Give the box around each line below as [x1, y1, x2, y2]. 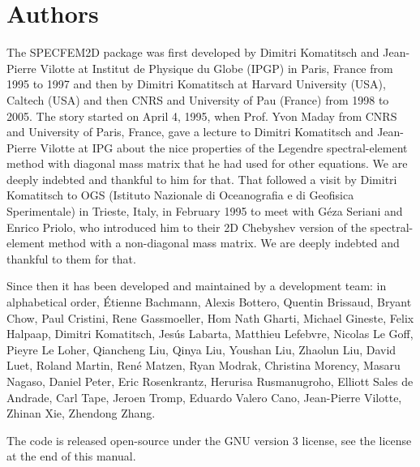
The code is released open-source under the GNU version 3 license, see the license [6, 431, 412, 448]
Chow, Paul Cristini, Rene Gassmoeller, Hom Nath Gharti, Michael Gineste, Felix [6, 309, 414, 326]
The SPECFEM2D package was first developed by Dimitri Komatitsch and [6, 44, 379, 61]
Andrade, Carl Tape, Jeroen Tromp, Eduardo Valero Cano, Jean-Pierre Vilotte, [6, 388, 402, 405]
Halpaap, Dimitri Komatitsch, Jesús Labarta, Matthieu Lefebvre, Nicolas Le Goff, [6, 325, 414, 342]
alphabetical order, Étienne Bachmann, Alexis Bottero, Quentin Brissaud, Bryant [6, 293, 412, 311]
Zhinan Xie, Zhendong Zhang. [6, 405, 156, 422]
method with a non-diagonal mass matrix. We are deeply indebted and [48, 234, 400, 251]
